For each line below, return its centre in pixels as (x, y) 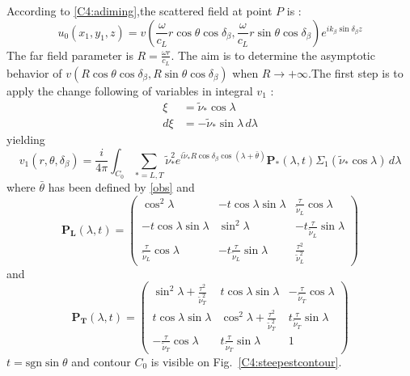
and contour (101, 362)
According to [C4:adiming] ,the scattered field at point (139, 11)
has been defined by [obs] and (121, 186)
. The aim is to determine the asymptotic (273, 55)
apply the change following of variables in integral (130, 90)
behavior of (34, 72)
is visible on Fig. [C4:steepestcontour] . (246, 362)
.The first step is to (356, 72)
